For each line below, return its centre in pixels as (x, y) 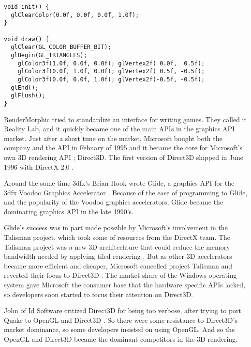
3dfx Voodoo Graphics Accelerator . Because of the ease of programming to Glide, (126, 192)
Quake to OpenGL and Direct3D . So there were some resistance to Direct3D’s (121, 320)
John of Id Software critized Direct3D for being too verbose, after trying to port (123, 310)
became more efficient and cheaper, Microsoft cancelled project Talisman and (118, 265)
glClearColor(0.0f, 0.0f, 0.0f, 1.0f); (75, 15)
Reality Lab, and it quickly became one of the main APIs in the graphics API (119, 129)
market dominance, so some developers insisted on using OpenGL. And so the (119, 329)
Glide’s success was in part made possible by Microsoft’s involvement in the (116, 228)
